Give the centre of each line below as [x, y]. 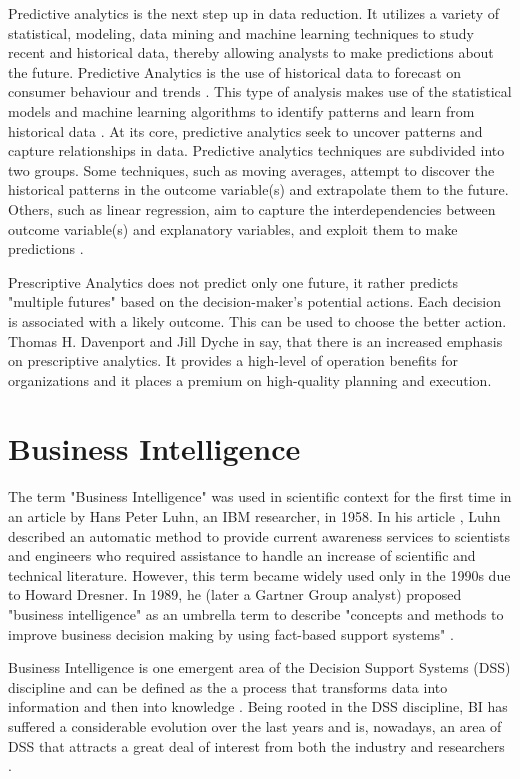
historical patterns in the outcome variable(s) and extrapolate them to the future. [258, 189]
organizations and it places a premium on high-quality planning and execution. [250, 379]
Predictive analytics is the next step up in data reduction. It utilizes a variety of [254, 13]
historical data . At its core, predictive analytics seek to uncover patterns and [245, 130]
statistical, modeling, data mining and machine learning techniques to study [241, 32]
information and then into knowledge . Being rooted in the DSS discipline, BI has [258, 706]
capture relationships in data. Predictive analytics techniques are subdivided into [256, 150]
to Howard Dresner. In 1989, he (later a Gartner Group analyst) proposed [235, 594]
